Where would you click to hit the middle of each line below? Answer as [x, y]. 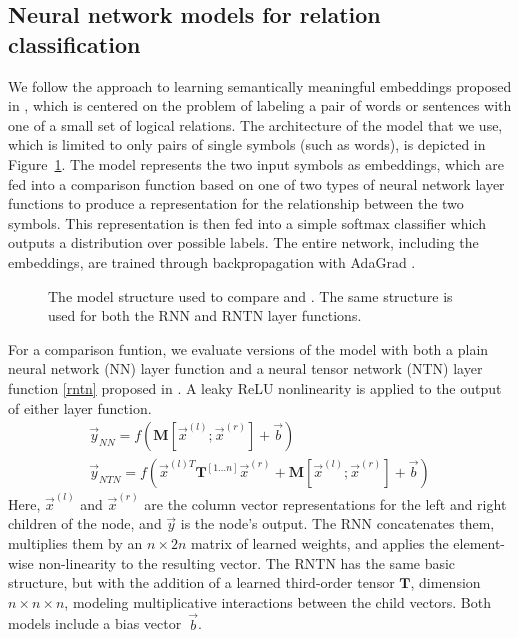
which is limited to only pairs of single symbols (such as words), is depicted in [247, 144]
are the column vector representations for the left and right [325, 503]
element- [479, 543]
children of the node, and [85, 523]
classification [74, 43]
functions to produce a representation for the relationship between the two [236, 203]
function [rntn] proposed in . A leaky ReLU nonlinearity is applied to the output [255, 387]
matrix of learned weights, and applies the [319, 543]
